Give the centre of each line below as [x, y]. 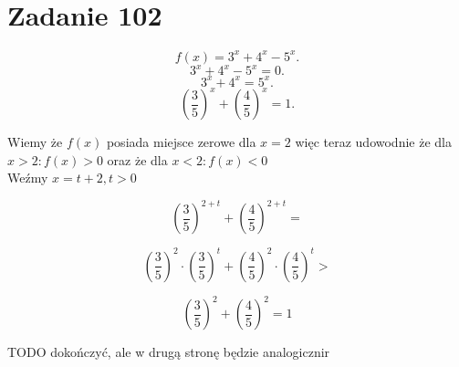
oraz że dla [137, 159]
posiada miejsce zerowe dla [181, 142]
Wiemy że [35, 142]
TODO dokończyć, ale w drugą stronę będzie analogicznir [169, 352]
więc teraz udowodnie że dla [373, 142]
